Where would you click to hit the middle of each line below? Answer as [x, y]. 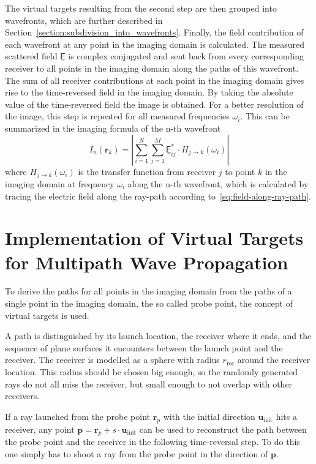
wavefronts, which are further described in [84, 20]
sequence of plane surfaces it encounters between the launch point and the [144, 347]
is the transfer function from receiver [147, 171]
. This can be [265, 116]
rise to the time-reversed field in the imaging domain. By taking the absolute [149, 92]
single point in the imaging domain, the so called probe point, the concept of [149, 303]
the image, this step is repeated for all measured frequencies [117, 116]
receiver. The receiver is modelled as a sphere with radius [112, 360]
